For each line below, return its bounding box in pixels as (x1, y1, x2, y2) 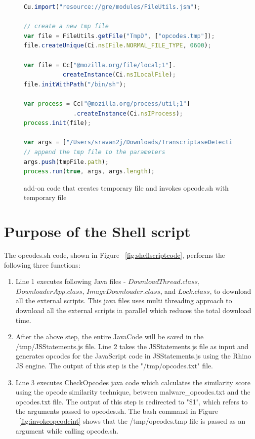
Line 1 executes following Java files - (15, 276, 126, 286)
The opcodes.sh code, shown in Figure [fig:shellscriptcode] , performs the (4, 250, 225, 260)
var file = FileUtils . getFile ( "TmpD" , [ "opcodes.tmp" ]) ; (24, 32, 215, 40)
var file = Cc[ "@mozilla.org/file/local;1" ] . (24, 61, 176, 69)
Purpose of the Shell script (4, 221, 191, 241)
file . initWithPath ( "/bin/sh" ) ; (24, 80, 127, 88)
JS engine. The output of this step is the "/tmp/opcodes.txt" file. (15, 360, 213, 370)
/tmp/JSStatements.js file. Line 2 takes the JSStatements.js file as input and (15, 341, 249, 351)
